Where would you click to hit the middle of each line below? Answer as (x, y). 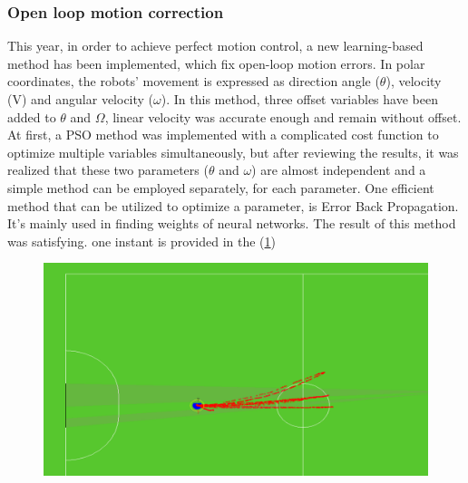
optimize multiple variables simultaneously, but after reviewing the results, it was (233, 152)
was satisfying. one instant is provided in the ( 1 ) (141, 241)
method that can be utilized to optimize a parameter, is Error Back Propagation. (233, 205)
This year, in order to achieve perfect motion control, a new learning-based (215, 46)
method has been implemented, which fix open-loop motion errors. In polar (216, 63)
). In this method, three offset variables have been (299, 99)
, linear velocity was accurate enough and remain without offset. (283, 116)
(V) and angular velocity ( (81, 99)
